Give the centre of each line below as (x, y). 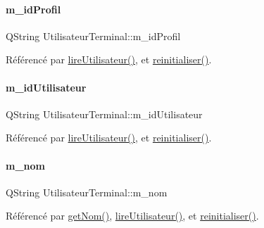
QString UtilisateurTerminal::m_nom (87, 192)
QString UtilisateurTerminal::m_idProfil (93, 36)
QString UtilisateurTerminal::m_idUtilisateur (104, 114)
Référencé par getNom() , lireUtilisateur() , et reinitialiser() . (132, 216)
